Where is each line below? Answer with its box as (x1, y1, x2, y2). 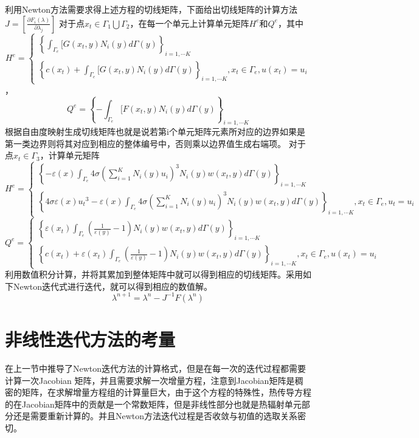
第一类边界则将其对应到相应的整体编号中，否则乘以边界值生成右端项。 (5, 137, 286, 149)
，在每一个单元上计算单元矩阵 (130, 16, 249, 29)
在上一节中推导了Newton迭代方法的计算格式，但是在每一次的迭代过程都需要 (5, 361, 306, 374)
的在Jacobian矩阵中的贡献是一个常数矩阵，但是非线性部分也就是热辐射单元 (5, 397, 302, 410)
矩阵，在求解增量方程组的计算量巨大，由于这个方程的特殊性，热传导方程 (21, 386, 311, 399)
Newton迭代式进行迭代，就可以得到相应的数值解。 (13, 279, 213, 292)
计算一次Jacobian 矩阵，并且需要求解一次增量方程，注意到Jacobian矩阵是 (5, 374, 295, 386)
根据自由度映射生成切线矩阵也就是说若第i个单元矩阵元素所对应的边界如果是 (5, 125, 305, 138)
